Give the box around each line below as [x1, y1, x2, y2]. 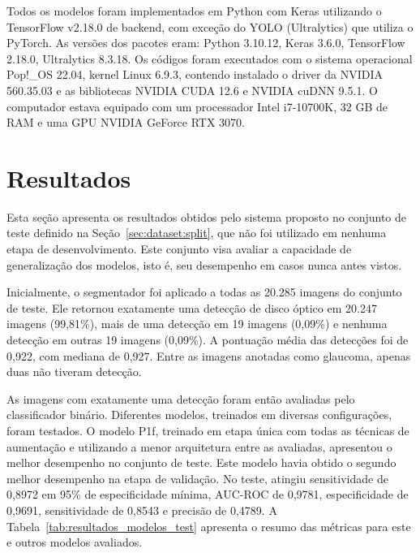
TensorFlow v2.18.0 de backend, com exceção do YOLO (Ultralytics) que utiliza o [6, 18, 414, 35]
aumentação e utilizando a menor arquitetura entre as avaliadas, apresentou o [6, 438, 392, 455]
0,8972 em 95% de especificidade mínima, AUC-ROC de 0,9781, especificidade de [6, 486, 409, 503]
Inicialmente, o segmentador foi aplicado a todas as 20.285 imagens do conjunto [6, 283, 402, 300]
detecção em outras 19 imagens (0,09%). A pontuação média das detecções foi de [6, 331, 409, 348]
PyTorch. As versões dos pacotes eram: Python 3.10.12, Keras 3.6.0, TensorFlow [6, 34, 405, 51]
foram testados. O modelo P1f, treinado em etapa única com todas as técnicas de [6, 422, 409, 439]
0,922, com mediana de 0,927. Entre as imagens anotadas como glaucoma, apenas [6, 347, 411, 364]
